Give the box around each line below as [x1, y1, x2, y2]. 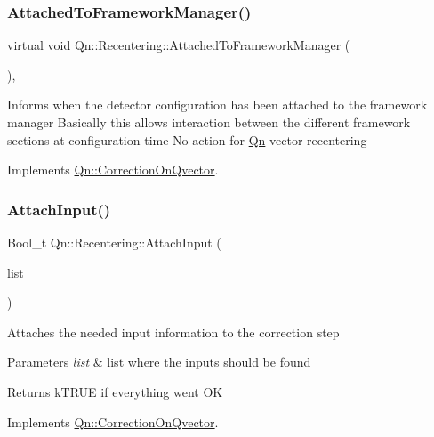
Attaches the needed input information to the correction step [7, 322, 340, 341]
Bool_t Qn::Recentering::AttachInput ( [7, 233, 221, 251]
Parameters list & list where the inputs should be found [7, 352, 311, 371]
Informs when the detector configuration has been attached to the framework [7, 95, 428, 114]
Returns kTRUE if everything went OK [7, 382, 223, 401]
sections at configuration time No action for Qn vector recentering [7, 130, 367, 149]
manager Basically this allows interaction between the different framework [7, 113, 411, 131]
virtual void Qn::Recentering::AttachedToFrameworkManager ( [7, 36, 350, 54]
